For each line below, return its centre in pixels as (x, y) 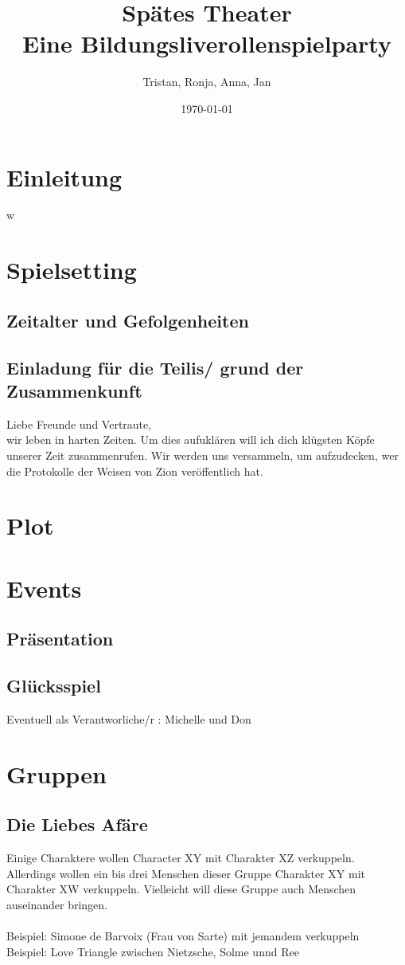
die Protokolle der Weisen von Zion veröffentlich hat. (135, 471)
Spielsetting (72, 270)
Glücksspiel (54, 686)
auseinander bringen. (57, 904)
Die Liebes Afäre (77, 824)
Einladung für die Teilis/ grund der (155, 367)
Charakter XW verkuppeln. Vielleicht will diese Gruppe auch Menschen (181, 889)
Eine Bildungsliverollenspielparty (207, 43)
